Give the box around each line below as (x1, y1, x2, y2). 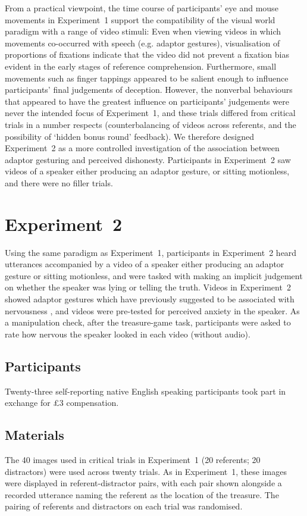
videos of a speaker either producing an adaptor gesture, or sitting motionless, (5, 165, 290, 177)
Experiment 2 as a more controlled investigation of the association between (5, 142, 280, 154)
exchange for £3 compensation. (5, 396, 119, 409)
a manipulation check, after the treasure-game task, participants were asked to (5, 316, 291, 329)
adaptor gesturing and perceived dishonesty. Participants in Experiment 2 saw (5, 153, 291, 165)
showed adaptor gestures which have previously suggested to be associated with (5, 293, 295, 305)
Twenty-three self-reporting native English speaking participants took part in (5, 384, 286, 397)
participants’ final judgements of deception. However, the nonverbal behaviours (5, 83, 293, 96)
